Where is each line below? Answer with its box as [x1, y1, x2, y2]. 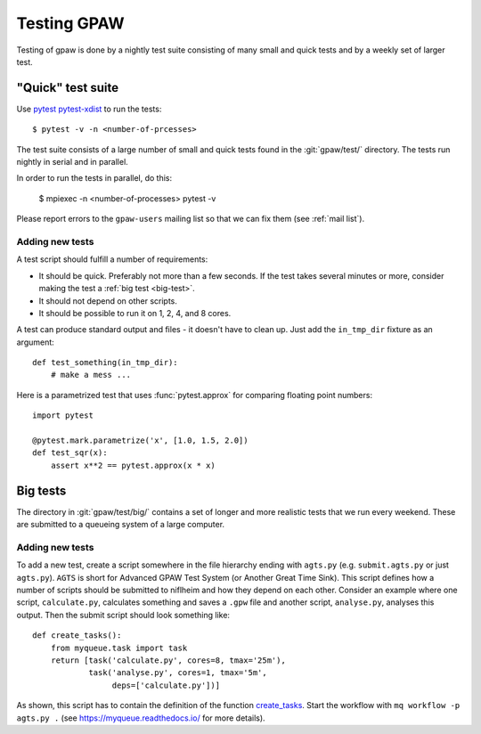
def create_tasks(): [32, 631, 122, 640]
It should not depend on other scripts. [38, 295, 178, 306]
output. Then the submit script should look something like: [16, 609, 231, 620]
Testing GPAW [16, 13, 125, 33]
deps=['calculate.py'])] [111, 680, 221, 690]
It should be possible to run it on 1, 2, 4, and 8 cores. [38, 307, 232, 318]
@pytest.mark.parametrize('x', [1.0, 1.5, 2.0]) [32, 436, 249, 445]
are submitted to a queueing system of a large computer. [16, 519, 225, 530]
